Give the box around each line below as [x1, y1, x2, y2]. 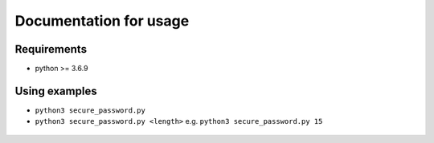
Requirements [14, 42, 88, 56]
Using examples [14, 84, 97, 97]
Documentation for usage [14, 12, 190, 30]
